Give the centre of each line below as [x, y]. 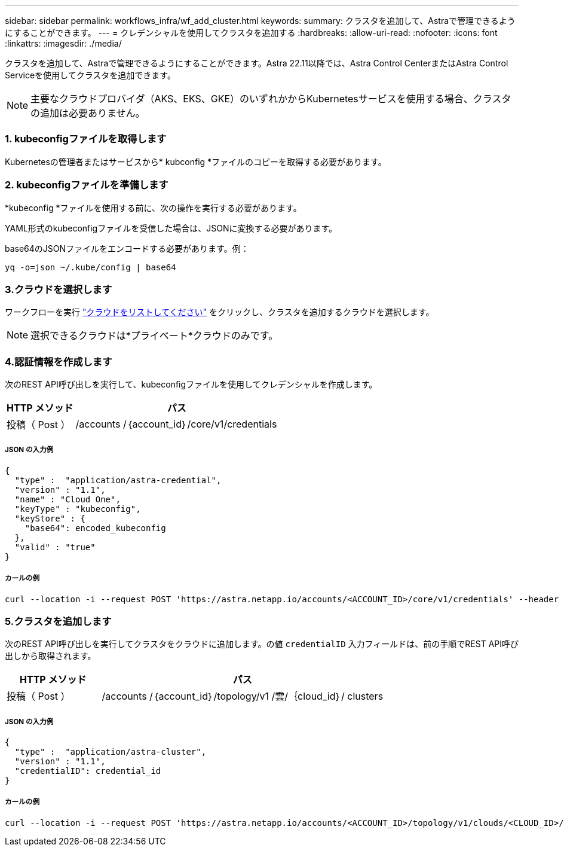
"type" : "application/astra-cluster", [111, 752]
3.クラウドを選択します [59, 289]
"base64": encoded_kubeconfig [95, 528]
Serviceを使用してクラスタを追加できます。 [90, 75]
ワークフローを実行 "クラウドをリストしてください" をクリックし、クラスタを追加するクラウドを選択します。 [220, 312]
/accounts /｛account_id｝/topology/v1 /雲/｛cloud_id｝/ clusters [243, 696]
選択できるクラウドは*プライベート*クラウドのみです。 [154, 336]
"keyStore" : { [50, 518]
